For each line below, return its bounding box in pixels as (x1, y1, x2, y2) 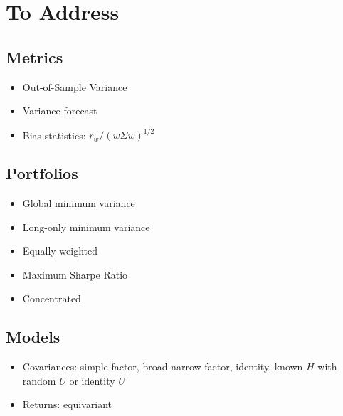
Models (6, 326, 60, 348)
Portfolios (6, 162, 78, 184)
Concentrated (22, 291, 81, 306)
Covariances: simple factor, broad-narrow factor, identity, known (22, 359, 303, 374)
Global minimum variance (22, 196, 135, 210)
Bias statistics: (22, 127, 86, 142)
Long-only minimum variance (22, 219, 150, 234)
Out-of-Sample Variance (22, 79, 127, 94)
